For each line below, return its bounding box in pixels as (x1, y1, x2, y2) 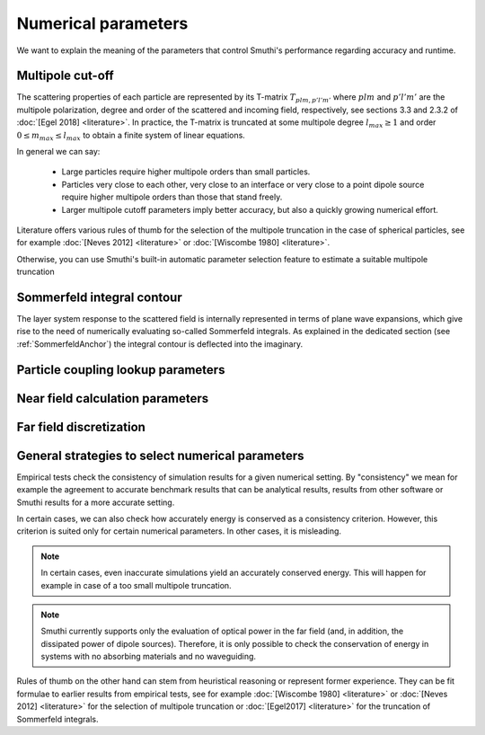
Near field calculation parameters (16, 391, 209, 406)
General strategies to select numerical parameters (16, 447, 304, 463)
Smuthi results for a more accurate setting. (16, 497, 175, 508)
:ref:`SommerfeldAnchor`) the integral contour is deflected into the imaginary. (16, 338, 304, 350)
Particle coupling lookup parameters (16, 362, 225, 377)
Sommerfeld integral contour (16, 289, 183, 305)
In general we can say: (16, 146, 101, 157)
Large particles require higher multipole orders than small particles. (61, 166, 311, 177)
